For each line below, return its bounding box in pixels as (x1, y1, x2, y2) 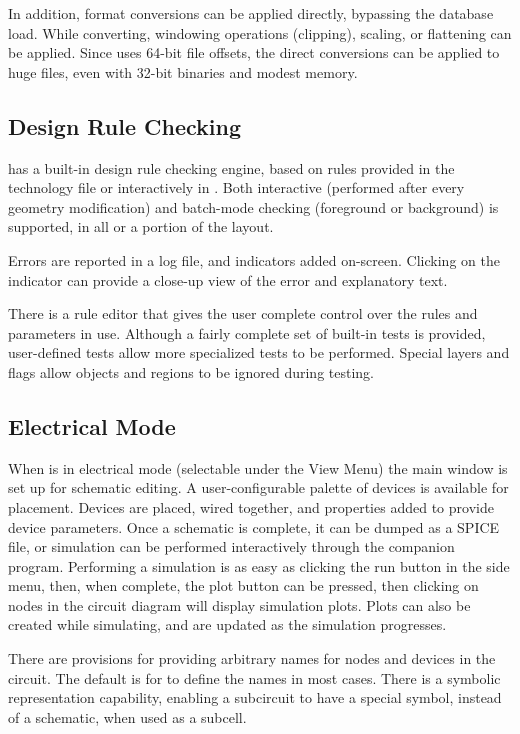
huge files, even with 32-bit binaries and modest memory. (8, 61, 358, 82)
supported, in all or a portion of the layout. (8, 216, 274, 237)
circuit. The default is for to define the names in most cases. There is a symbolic (8, 667, 501, 688)
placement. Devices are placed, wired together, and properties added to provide (8, 496, 494, 517)
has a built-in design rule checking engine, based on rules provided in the (8, 157, 455, 178)
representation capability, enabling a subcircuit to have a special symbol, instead (8, 687, 502, 708)
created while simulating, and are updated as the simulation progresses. (8, 614, 447, 635)
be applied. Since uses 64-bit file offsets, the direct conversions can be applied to (8, 42, 500, 63)
